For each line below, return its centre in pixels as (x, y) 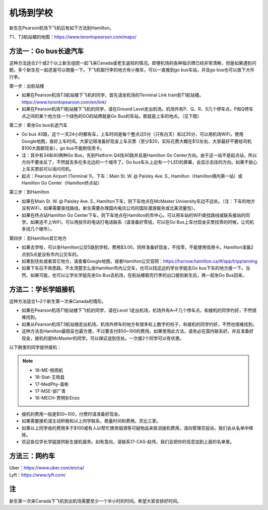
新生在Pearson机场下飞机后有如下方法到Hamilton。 (62, 28)
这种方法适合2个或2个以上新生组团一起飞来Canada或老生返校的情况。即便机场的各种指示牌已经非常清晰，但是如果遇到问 (133, 63)
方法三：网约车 (32, 456)
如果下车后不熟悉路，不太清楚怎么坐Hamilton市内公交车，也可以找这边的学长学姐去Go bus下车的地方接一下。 (134, 268)
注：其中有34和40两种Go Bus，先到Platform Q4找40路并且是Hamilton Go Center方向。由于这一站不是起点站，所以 (139, 155)
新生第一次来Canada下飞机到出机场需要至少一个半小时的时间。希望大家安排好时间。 (95, 501)
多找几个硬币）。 (38, 229)
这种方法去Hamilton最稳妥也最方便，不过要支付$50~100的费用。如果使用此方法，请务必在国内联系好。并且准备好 (138, 331)
